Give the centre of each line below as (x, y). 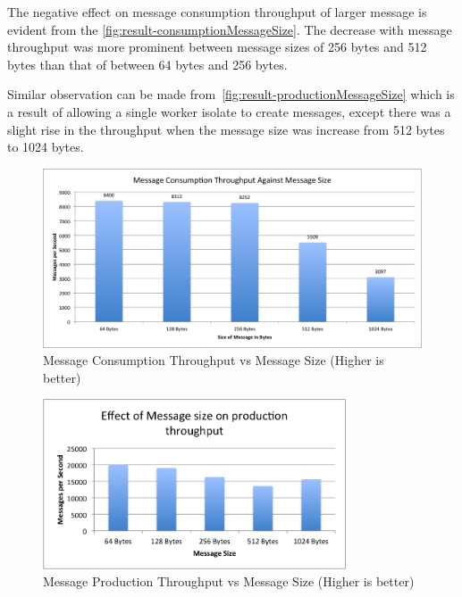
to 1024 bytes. (46, 147)
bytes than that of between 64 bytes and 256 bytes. (147, 64)
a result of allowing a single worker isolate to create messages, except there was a (229, 111)
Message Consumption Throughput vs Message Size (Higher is (214, 360)
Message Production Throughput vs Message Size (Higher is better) (229, 581)
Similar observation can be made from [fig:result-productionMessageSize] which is (231, 94)
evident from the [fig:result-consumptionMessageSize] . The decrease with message (230, 29)
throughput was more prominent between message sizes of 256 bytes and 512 (217, 47)
